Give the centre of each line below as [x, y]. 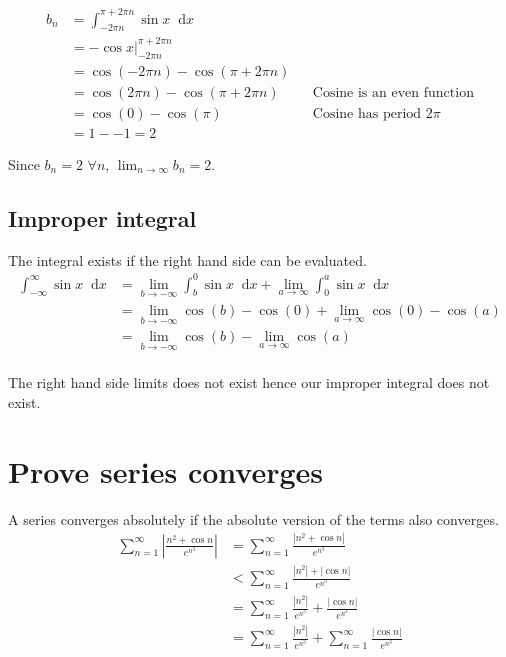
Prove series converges [166, 470]
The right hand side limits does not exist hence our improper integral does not [249, 382]
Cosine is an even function [393, 92]
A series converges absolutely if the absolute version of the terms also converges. [253, 518]
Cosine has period [367, 113]
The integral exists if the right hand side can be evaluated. [187, 259]
